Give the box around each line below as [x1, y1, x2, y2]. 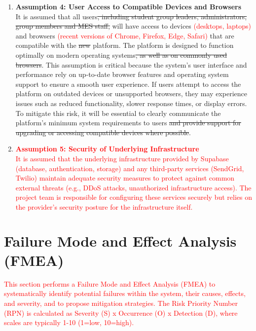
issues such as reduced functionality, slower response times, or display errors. [15, 98, 247, 108]
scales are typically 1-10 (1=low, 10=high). [4, 317, 134, 328]
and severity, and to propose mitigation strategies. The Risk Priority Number [4, 297, 238, 308]
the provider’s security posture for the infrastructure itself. [15, 201, 193, 212]
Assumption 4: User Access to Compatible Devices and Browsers [15, 1, 242, 11]
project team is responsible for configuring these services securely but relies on [15, 192, 252, 202]
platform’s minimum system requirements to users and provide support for [15, 117, 241, 128]
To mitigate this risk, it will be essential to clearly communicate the [15, 108, 221, 118]
